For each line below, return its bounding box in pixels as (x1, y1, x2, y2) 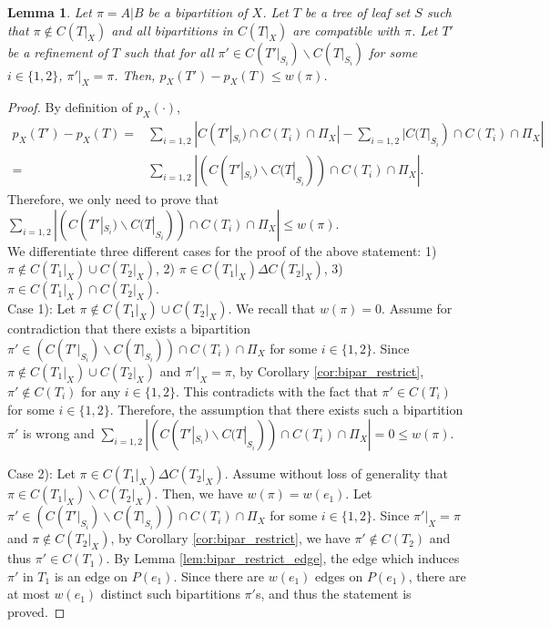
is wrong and (23, 424, 95, 443)
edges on (315, 566, 363, 585)
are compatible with (292, 20, 400, 39)
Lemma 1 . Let (7, 3, 92, 21)
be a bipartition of (148, 3, 248, 21)
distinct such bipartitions (100, 584, 240, 603)
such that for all (124, 42, 214, 61)
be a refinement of (7, 42, 108, 61)
